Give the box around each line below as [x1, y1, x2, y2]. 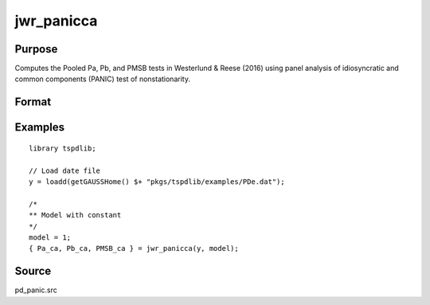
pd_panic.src [14, 285, 57, 295]
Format [14, 96, 52, 109]
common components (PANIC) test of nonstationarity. [14, 74, 191, 84]
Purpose [14, 42, 58, 56]
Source [14, 264, 52, 278]
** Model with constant [29, 211, 122, 220]
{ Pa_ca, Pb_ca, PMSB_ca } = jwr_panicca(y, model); [29, 244, 239, 253]
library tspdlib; [29, 143, 96, 153]
